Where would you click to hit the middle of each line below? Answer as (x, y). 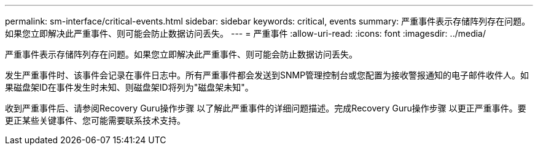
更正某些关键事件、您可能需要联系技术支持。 (95, 120)
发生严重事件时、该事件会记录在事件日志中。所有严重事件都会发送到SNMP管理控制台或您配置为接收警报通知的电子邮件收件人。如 (267, 75)
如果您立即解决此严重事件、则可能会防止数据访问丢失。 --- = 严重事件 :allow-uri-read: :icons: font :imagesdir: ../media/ (246, 33)
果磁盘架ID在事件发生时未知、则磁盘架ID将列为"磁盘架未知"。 (129, 87)
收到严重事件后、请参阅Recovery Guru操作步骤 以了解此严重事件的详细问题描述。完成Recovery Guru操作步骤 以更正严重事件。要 (266, 108)
